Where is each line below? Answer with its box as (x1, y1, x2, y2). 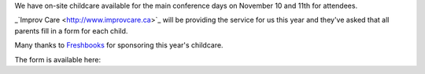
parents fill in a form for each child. (14, 26, 128, 35)
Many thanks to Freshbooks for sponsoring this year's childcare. (14, 41, 224, 50)
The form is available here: (14, 55, 102, 64)
